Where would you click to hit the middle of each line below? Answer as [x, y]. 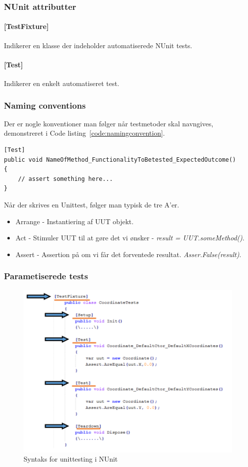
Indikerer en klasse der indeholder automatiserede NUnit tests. [98, 45]
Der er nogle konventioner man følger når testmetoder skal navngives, [109, 123]
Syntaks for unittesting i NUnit [71, 459]
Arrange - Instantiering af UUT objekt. [74, 221]
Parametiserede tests [46, 276]
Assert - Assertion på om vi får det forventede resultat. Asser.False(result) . [128, 254]
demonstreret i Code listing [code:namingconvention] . [84, 133]
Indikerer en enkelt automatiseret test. [62, 83]
